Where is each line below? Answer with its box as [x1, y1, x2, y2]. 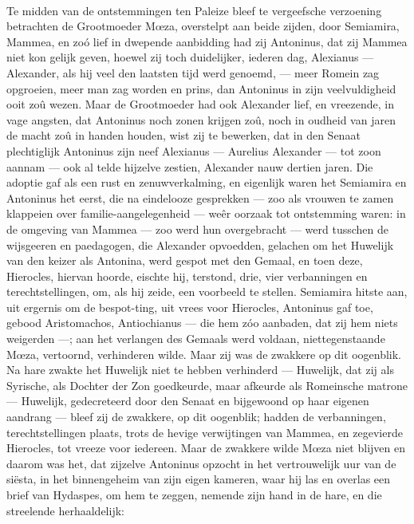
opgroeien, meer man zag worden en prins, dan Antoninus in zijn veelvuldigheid [6, 80, 396, 97]
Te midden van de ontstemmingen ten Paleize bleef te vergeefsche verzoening [6, 2, 382, 18]
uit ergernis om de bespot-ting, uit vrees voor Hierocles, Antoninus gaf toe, [6, 298, 373, 315]
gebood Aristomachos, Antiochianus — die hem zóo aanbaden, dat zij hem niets [6, 314, 398, 331]
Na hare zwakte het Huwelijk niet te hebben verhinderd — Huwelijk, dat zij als [6, 361, 394, 378]
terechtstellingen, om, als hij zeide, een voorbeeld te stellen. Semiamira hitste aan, [6, 283, 408, 300]
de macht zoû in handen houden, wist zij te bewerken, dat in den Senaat [6, 127, 361, 144]
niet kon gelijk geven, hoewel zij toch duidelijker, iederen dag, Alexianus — [6, 49, 374, 65]
